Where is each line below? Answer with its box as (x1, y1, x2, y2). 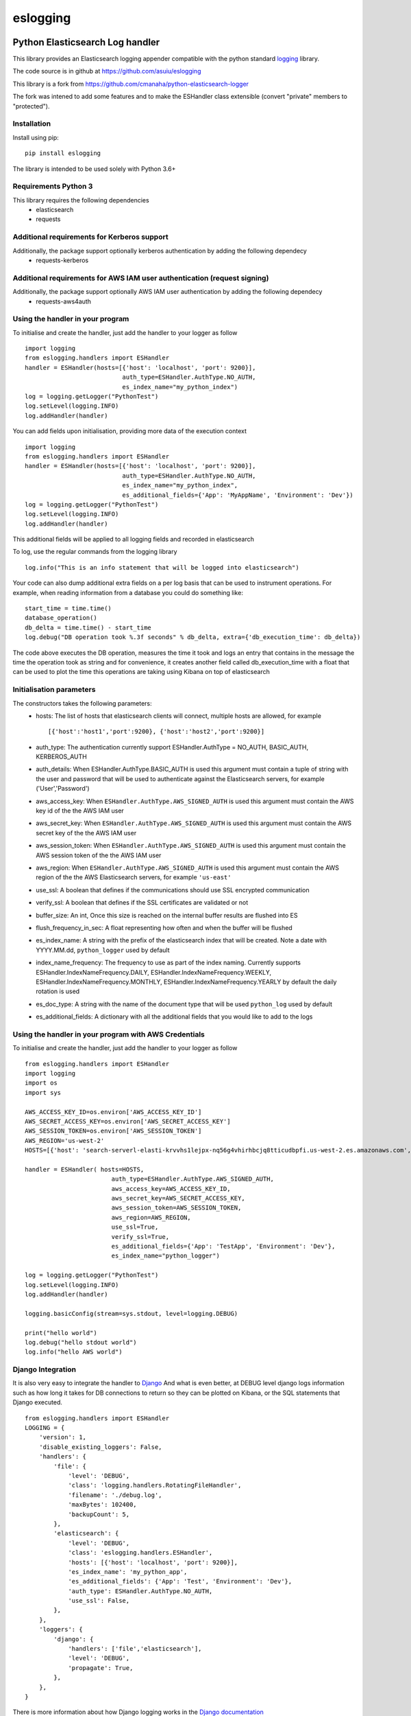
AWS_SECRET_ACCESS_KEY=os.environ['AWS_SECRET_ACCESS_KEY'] (25, 1117, 231, 1125)
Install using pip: (12, 133, 60, 141)
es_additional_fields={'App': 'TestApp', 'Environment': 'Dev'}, (111, 1242, 336, 1251)
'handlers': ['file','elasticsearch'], (68, 1645, 202, 1653)
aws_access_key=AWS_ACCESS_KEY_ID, (111, 1185, 231, 1192)
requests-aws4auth (36, 297, 92, 305)
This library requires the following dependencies (12, 196, 150, 204)
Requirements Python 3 (12, 182, 93, 192)
